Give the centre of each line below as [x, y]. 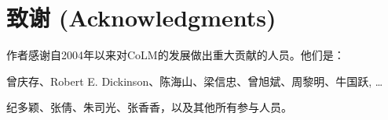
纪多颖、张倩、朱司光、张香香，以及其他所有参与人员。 [149, 107]
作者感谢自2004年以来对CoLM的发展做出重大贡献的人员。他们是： [176, 55]
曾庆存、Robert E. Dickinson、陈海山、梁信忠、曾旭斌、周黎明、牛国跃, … [195, 81]
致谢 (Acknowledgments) [141, 18]
